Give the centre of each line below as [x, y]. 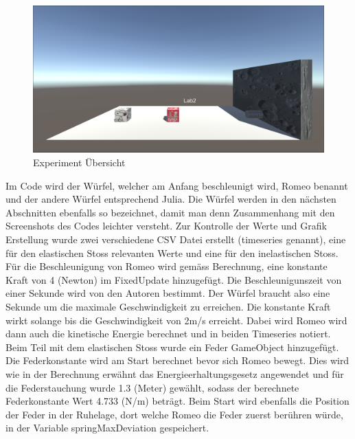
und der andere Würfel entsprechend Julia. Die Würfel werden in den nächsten [171, 199]
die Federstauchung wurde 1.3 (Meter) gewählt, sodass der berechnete [152, 387]
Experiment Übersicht [79, 162]
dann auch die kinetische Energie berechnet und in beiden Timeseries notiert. [168, 334]
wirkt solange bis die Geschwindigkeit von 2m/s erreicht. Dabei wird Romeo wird [176, 320]
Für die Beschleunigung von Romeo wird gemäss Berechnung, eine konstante [167, 266]
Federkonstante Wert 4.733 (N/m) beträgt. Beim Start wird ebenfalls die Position [177, 401]
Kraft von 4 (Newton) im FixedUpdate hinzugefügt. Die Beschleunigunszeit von [174, 279]
